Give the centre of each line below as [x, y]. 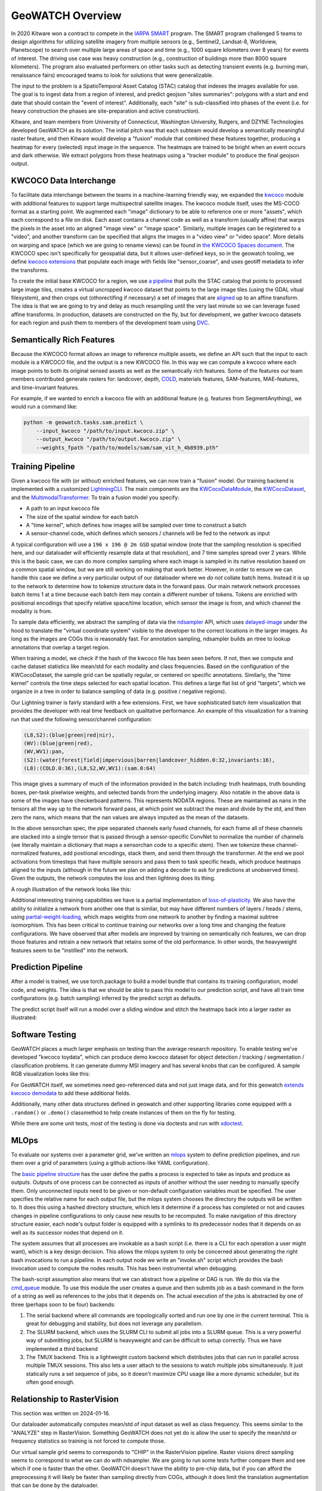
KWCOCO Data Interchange [64, 181]
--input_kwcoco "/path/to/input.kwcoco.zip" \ [106, 431]
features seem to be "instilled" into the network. [70, 950]
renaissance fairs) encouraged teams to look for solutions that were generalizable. [112, 75]
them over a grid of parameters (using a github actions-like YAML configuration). [110, 1163]
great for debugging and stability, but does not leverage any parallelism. [114, 1323]
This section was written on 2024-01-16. [61, 1413]
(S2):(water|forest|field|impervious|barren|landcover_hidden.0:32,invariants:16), [149, 760]
